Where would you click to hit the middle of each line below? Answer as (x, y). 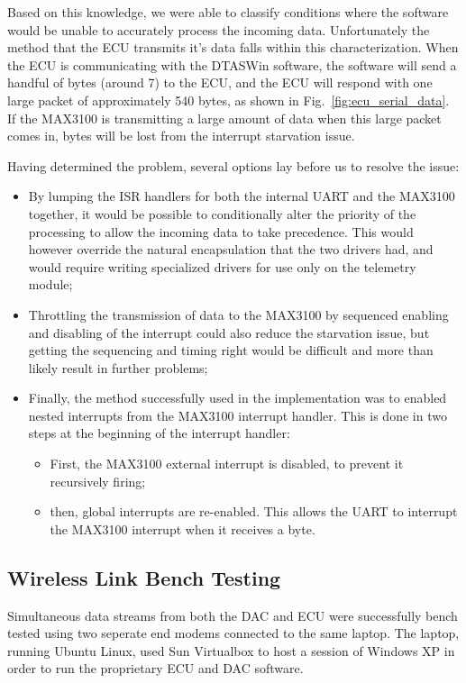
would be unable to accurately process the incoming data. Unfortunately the (219, 29)
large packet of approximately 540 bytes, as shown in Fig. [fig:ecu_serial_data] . (228, 100)
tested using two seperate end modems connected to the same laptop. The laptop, (233, 633)
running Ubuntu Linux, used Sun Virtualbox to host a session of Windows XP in (231, 650)
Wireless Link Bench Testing (144, 577)
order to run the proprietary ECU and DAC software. (155, 668)
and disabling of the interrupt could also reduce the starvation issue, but (229, 332)
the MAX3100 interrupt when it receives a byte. (183, 528)
